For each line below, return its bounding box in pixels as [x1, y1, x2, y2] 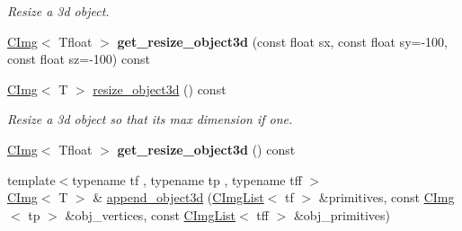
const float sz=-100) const [7, 49, 150, 68]
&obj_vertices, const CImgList [65, 205, 235, 224]
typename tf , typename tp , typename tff [72, 170, 302, 189]
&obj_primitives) [293, 205, 390, 224]
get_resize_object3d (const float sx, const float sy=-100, [117, 31, 448, 50]
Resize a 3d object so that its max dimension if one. [7, 110, 293, 129]
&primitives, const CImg [318, 188, 455, 207]
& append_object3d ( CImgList [93, 188, 264, 207]
